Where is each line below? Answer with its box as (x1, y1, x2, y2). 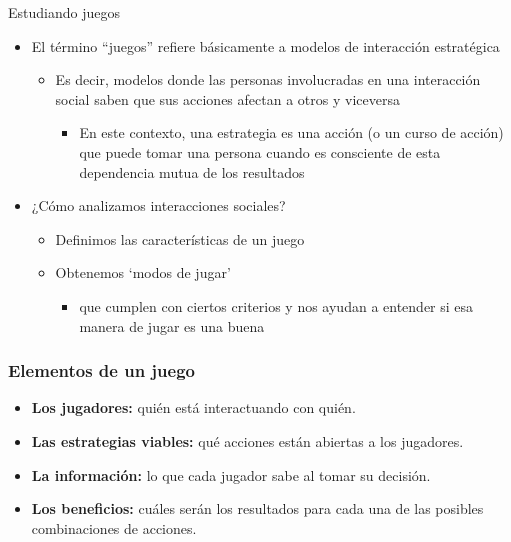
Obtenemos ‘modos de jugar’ (55, 262, 231, 283)
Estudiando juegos (8, 2, 120, 22)
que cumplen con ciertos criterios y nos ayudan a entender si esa (79, 295, 474, 316)
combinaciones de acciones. (31, 517, 197, 538)
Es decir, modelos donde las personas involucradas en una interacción (55, 69, 481, 90)
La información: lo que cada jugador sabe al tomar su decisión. (31, 464, 431, 485)
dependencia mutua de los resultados (79, 161, 305, 182)
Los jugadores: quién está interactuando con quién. (31, 397, 356, 418)
